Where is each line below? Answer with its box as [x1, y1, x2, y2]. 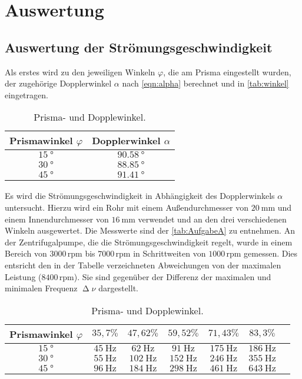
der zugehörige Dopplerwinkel [5, 77, 112, 89]
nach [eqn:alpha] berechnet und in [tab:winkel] [122, 77, 289, 89]
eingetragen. [5, 88, 48, 101]
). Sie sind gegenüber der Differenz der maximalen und [74, 270, 271, 282]
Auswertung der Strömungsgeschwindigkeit [5, 38, 273, 56]
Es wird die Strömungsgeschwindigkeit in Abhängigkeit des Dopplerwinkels [5, 189, 275, 202]
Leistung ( [5, 270, 42, 282]
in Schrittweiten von [133, 247, 206, 260]
